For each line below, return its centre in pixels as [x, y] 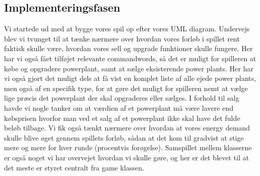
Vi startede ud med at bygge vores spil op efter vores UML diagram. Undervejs [127, 29]
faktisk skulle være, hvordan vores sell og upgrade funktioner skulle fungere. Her [128, 48]
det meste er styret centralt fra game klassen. [74, 167]
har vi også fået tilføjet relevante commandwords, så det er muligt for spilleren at [130, 58]
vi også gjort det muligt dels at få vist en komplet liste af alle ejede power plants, [130, 78]
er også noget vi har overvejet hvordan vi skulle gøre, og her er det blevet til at [127, 157]
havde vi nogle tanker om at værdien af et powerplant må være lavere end [119, 107]
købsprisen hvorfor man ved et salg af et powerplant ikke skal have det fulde [122, 118]
